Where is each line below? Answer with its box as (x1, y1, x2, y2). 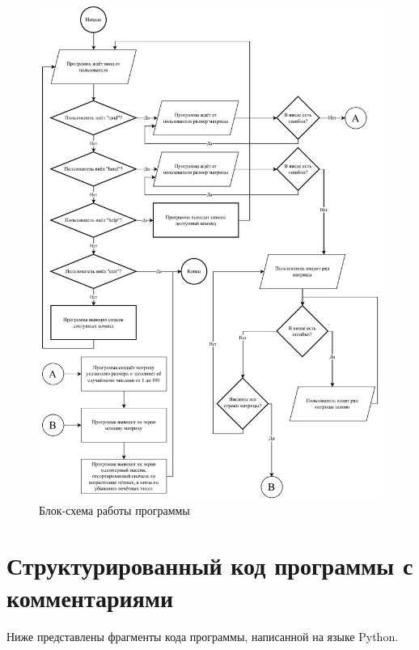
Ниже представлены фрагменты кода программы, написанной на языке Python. (6, 627, 399, 644)
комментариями (6, 580, 174, 614)
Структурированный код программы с (6, 549, 413, 582)
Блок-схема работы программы (39, 501, 190, 518)
